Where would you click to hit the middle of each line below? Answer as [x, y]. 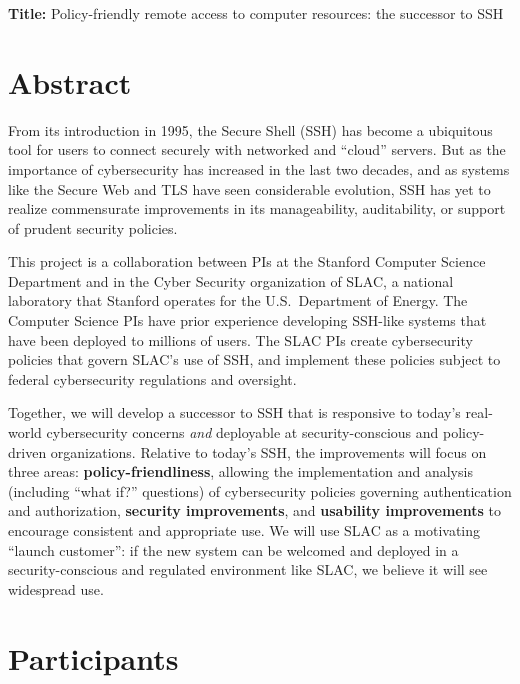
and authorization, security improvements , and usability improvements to [254, 510]
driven [27, 451]
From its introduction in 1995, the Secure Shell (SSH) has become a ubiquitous [250, 129]
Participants [93, 657]
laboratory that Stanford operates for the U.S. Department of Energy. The [238, 300]
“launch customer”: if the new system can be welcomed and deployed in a [233, 549]
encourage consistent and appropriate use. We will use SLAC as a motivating [244, 530]
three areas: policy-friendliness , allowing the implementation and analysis [240, 471]
